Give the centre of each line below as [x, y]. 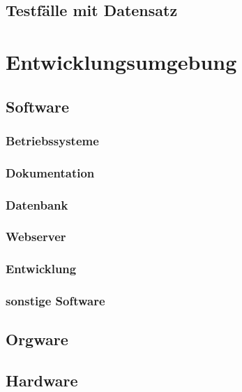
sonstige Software [55, 301]
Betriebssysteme [52, 140]
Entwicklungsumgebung [121, 61]
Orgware [37, 339]
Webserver [36, 237]
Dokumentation [50, 172]
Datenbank [37, 204]
